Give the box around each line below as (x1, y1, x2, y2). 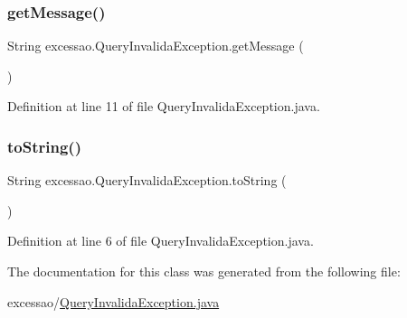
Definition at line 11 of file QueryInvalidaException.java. (7, 97, 320, 116)
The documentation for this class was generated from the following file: (7, 262, 401, 280)
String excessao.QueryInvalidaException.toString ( (7, 171, 287, 190)
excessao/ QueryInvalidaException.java (7, 292, 220, 311)
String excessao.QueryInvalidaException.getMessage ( (7, 36, 304, 55)
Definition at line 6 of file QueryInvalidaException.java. (7, 231, 314, 250)
